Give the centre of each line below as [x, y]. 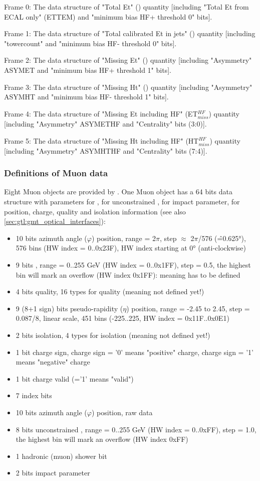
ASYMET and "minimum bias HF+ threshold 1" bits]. [88, 70]
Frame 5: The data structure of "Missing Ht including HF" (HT [101, 140]
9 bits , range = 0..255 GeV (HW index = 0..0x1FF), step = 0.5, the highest [133, 265]
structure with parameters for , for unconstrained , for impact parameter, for [122, 202]
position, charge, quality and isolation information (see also [95, 211]
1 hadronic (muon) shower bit [61, 456]
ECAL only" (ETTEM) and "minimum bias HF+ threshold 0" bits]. [108, 16]
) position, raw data [122, 412]
